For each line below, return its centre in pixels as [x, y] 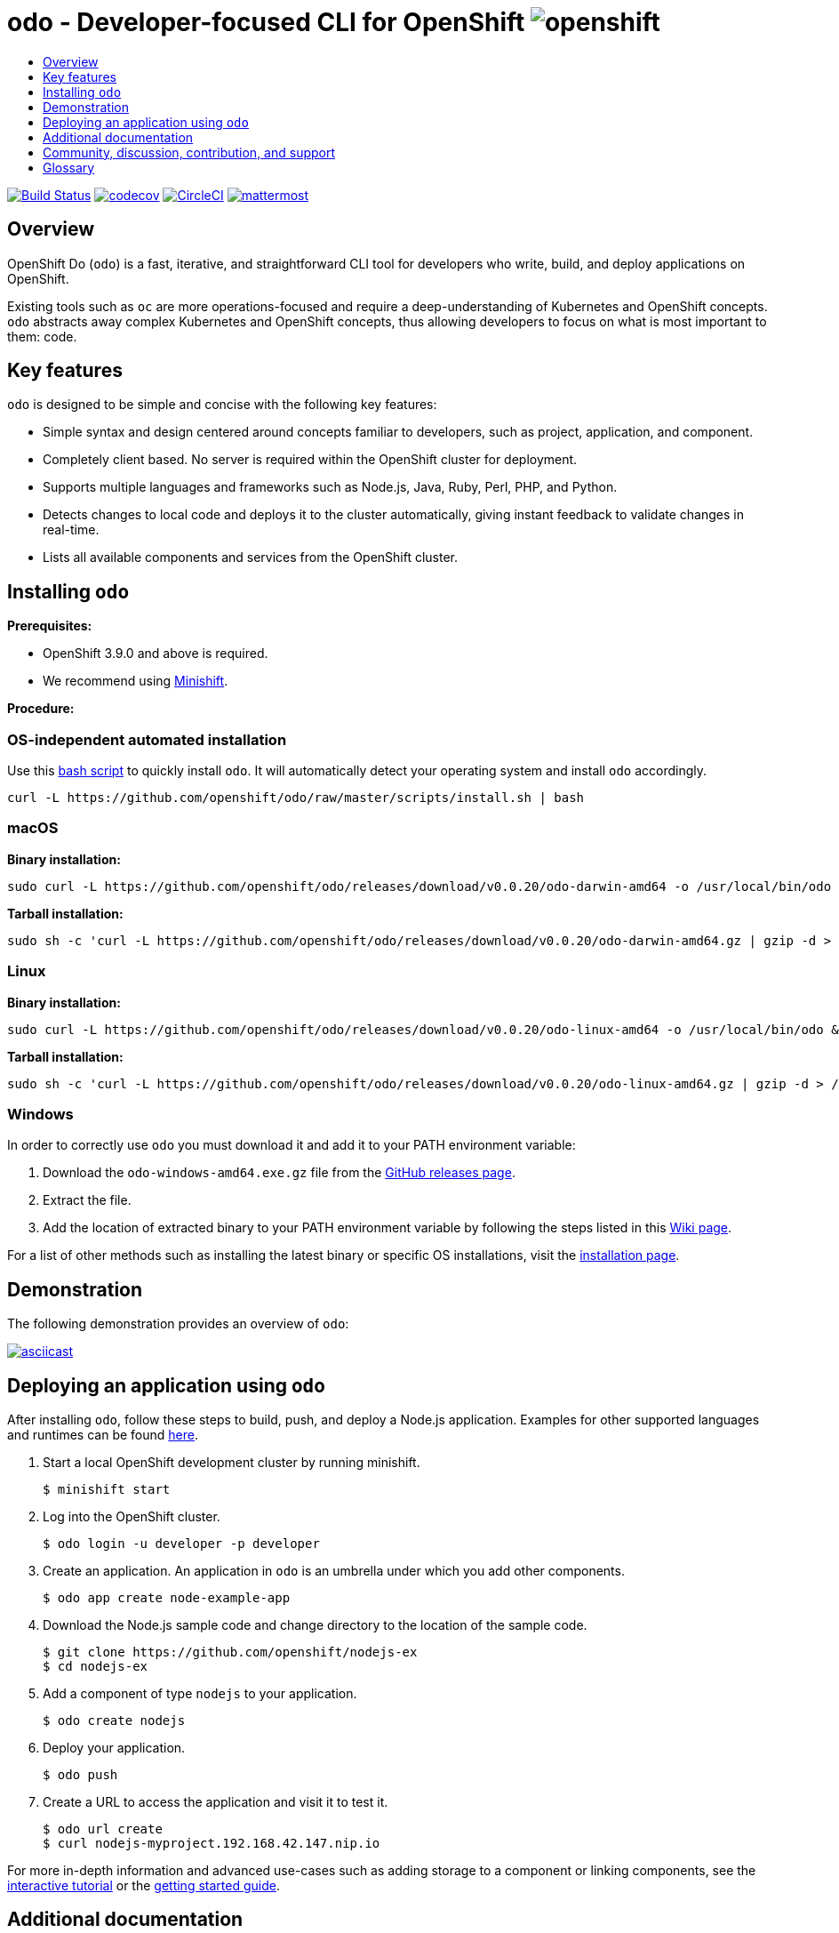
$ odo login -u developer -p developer [181, 1543]
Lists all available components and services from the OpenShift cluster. [251, 557]
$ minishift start [107, 1489]
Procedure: [41, 709]
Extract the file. [87, 1200]
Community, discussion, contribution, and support [189, 152]
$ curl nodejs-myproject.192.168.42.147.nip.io [212, 1843]
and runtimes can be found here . [103, 1434]
